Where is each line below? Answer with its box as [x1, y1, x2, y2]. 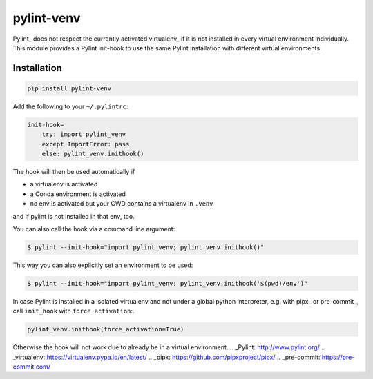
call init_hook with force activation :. [12, 307, 135, 315]
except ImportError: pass [41, 140, 130, 148]
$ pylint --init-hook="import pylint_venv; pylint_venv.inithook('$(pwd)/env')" [27, 280, 308, 287]
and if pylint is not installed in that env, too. [12, 212, 135, 220]
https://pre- [321, 353, 355, 361]
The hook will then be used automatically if [12, 168, 135, 176]
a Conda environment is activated [30, 190, 126, 198]
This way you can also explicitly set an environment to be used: [12, 261, 193, 269]
